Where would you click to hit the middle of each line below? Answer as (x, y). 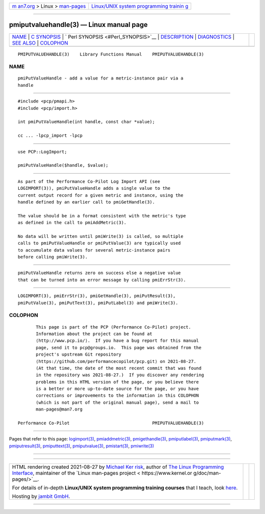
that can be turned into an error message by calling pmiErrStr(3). (102, 280)
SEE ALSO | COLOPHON (40, 43)
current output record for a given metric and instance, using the (101, 195)
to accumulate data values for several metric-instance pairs (94, 250)
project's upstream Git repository (79, 355)
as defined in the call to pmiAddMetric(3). (72, 223)
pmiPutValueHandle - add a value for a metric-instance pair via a (101, 78)
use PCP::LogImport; (42, 152)
